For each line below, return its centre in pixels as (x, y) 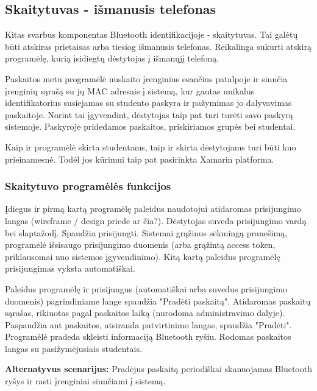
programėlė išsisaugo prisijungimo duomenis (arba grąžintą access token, (140, 245)
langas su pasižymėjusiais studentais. (73, 348)
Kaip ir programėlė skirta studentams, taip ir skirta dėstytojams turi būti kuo (151, 146)
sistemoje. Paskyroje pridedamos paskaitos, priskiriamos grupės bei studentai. (150, 126)
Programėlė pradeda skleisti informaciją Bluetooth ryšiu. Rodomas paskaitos (148, 336)
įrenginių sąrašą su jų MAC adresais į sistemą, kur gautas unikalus (130, 90)
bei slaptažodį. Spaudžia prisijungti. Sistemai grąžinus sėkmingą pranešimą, (146, 232)
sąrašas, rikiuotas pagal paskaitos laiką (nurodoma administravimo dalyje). (145, 313)
